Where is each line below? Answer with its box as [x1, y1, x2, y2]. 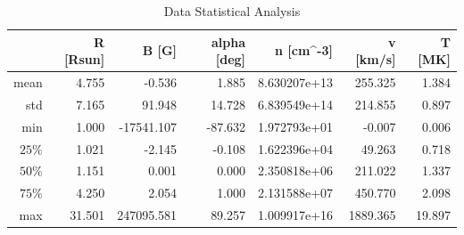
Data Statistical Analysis [163, 2, 301, 20]
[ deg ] [215, 50, 246, 69]
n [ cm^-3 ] [275, 41, 334, 60]
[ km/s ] [355, 50, 396, 69]
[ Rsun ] [63, 50, 105, 69]
